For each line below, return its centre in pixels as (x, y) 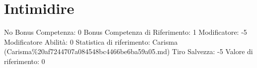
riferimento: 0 (25, 61)
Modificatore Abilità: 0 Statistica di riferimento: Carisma (91, 41)
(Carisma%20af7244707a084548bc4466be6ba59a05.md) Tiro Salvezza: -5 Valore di (128, 51)
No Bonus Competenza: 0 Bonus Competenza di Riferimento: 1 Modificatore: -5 (126, 32)
